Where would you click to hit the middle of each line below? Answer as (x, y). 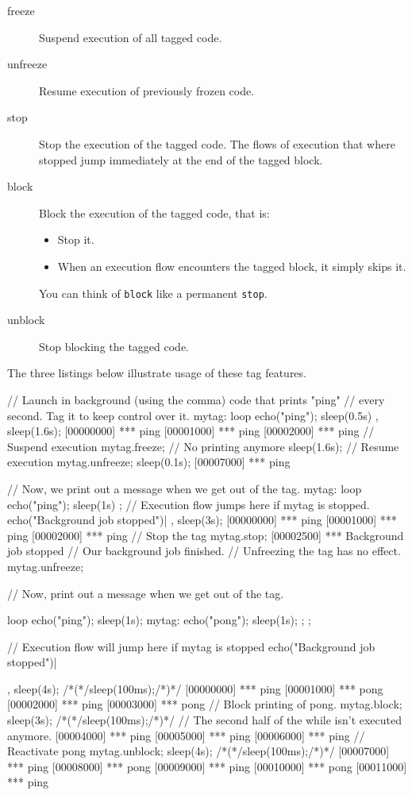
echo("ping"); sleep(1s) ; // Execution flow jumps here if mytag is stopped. (189, 504)
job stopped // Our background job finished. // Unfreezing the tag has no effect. (204, 551)
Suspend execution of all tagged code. (131, 37)
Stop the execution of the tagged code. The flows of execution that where (217, 143)
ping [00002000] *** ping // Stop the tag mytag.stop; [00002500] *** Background (206, 535)
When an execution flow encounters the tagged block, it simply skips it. (232, 266)
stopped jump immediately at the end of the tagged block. (181, 159)
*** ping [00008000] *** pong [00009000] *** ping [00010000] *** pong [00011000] (207, 766)
